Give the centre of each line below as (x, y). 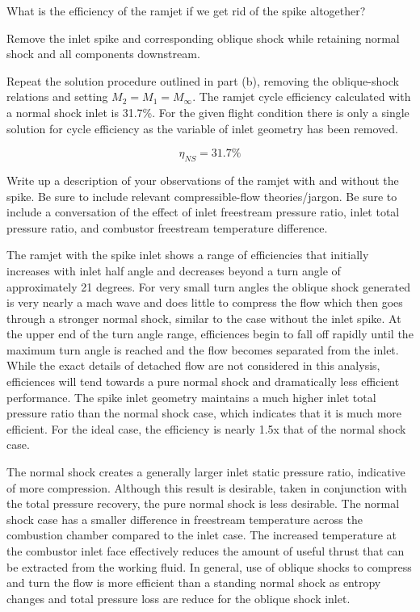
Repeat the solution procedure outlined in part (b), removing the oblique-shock (203, 80)
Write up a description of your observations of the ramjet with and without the (203, 180)
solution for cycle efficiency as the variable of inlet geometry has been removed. (202, 128)
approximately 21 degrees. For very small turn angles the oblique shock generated (209, 286)
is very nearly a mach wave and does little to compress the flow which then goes (205, 302)
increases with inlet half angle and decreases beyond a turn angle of (174, 270)
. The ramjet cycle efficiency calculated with (302, 96)
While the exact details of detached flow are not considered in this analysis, (193, 365)
